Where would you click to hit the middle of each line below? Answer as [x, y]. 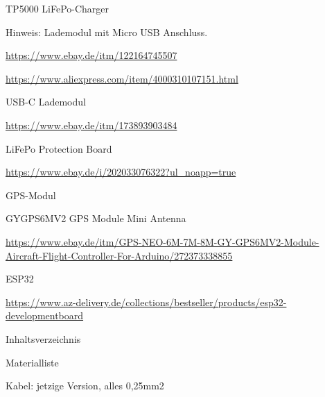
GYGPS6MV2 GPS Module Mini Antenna [96, 218]
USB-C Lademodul [46, 102]
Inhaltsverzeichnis [43, 338]
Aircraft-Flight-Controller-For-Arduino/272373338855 [119, 255]
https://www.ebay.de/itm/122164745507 [91, 55]
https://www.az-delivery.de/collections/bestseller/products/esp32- [146, 302]
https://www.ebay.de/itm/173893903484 [91, 125]
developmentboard [45, 315]
